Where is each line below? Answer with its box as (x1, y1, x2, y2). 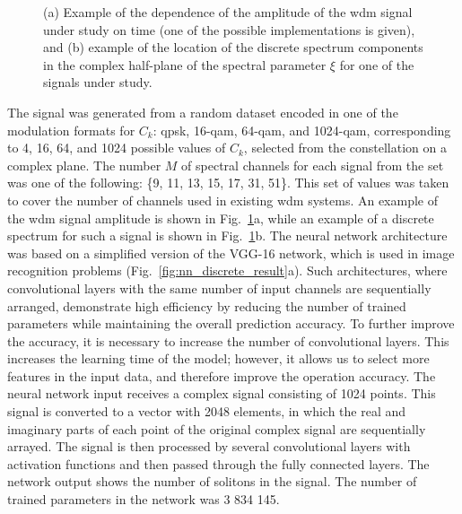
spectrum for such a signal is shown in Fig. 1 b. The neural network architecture (7, 226, 448, 245)
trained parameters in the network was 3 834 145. (7, 490, 280, 509)
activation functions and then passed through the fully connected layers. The (7, 454, 430, 473)
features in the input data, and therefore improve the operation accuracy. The (7, 366, 436, 385)
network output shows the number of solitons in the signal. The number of (7, 472, 417, 491)
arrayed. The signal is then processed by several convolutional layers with (7, 437, 411, 456)
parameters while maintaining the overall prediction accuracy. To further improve (7, 314, 455, 333)
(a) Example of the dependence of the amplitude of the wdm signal (43, 3, 413, 21)
